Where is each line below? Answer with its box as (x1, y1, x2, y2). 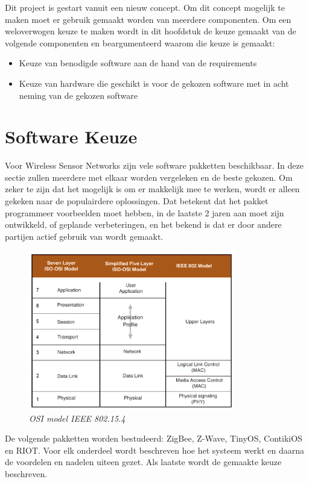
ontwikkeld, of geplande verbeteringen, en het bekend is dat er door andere (5, 218, 282, 231)
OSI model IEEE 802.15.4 (29, 412, 126, 424)
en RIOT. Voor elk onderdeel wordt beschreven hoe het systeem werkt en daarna (5, 443, 305, 456)
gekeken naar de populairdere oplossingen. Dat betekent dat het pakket (5, 195, 269, 207)
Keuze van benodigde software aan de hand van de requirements (19, 57, 257, 69)
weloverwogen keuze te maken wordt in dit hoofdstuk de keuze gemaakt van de (5, 25, 296, 37)
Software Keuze (5, 124, 138, 149)
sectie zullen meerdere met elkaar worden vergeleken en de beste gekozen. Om (5, 171, 293, 183)
